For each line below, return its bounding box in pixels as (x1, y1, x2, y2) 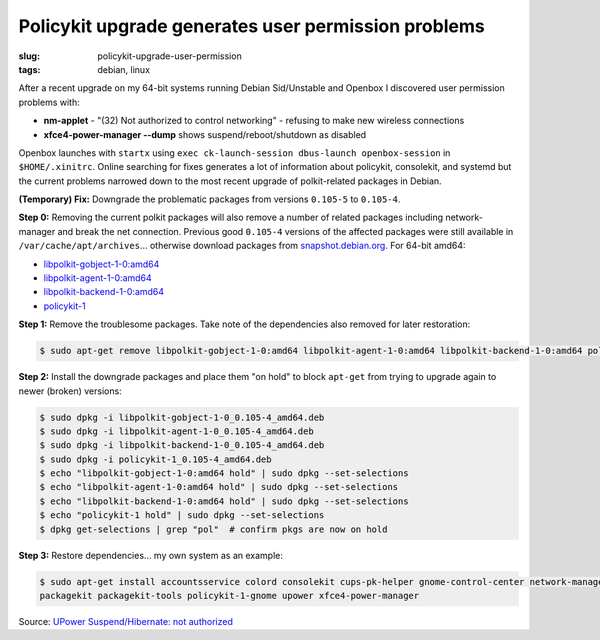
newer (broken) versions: (18, 385, 122, 397)
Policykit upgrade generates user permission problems (18, 15, 485, 37)
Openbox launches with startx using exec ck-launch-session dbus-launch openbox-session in (18, 146, 451, 159)
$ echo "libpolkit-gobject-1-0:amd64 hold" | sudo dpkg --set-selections (39, 468, 409, 479)
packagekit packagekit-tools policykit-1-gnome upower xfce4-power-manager (39, 590, 420, 602)
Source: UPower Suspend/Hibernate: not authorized (18, 616, 234, 627)
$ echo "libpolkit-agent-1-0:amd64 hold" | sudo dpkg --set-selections (39, 481, 399, 493)
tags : (18, 63, 41, 75)
